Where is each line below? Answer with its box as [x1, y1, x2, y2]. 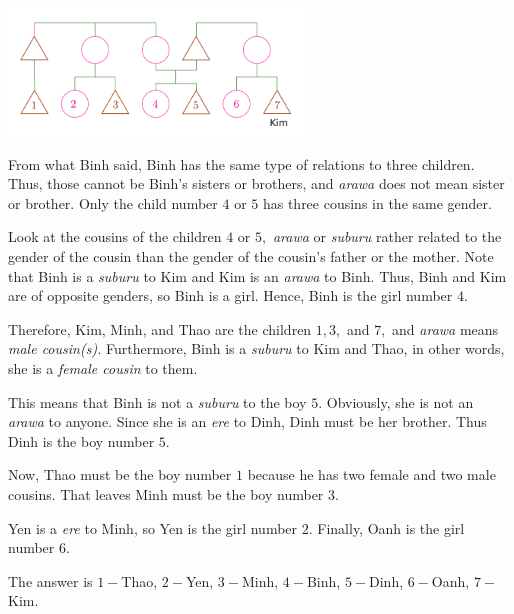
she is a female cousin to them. [8, 358, 198, 379]
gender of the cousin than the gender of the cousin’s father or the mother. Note [8, 246, 494, 267]
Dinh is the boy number [8, 430, 155, 451]
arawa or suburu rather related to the [272, 226, 502, 247]
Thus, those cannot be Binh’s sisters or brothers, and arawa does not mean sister [8, 173, 505, 194]
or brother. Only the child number [8, 192, 218, 213]
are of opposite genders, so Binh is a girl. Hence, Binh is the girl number [8, 285, 453, 306]
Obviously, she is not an [326, 391, 474, 412]
